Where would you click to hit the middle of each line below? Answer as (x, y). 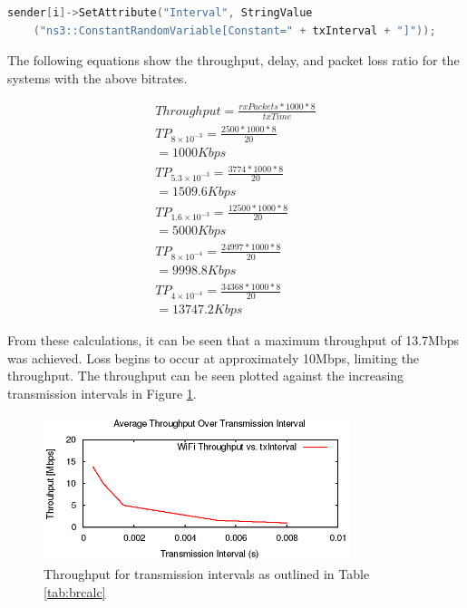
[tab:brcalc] (75, 591)
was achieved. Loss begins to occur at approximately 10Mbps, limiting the (214, 357)
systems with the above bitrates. (97, 77)
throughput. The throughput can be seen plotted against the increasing (206, 376)
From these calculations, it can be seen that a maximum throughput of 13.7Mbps (233, 340)
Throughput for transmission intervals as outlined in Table (207, 574)
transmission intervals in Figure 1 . (102, 394)
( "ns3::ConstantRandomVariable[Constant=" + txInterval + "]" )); (234, 30)
